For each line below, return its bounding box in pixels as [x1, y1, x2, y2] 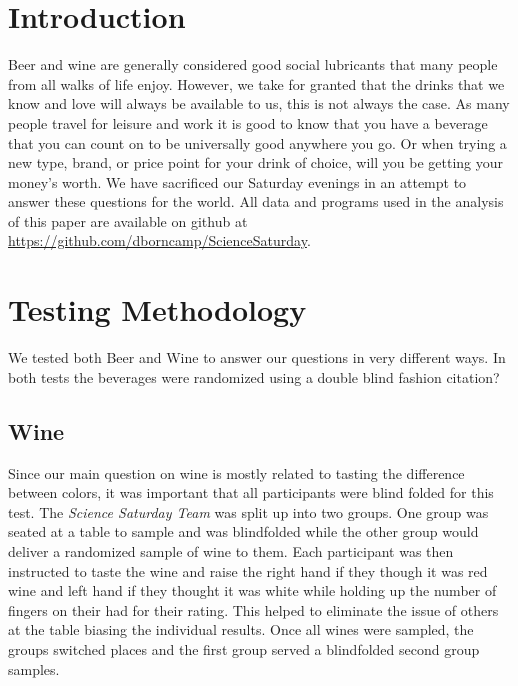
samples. [8, 658, 60, 679]
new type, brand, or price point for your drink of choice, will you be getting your [8, 152, 503, 173]
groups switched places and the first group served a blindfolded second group [8, 638, 480, 659]
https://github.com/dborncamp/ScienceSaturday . [8, 230, 311, 251]
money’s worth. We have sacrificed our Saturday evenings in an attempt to [8, 171, 467, 192]
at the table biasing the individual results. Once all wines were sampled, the [8, 619, 474, 640]
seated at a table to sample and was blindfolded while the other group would [8, 521, 479, 542]
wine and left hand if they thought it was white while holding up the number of [8, 580, 497, 601]
